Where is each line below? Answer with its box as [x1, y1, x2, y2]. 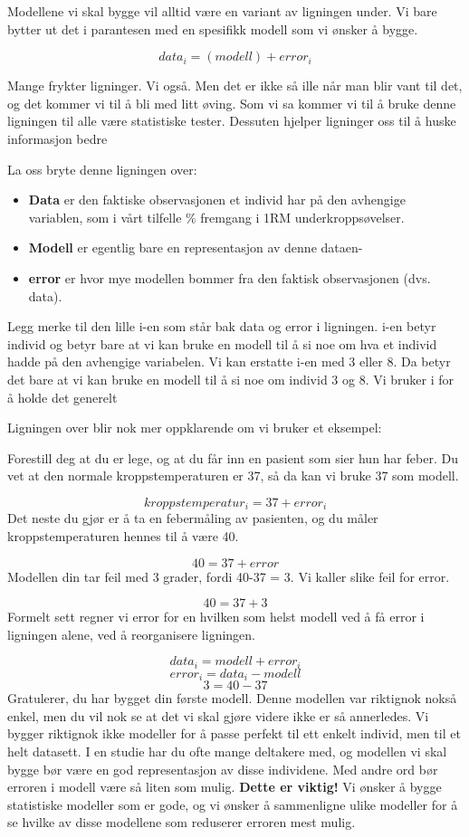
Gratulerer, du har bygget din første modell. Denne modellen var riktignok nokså [7, 689, 457, 708]
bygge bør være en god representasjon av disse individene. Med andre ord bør [7, 759, 438, 778]
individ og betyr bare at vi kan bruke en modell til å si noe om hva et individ [7, 334, 437, 353]
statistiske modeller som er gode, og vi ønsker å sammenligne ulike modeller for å [7, 794, 458, 813]
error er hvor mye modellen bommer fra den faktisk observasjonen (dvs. [28, 268, 431, 287]
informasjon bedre [7, 128, 108, 147]
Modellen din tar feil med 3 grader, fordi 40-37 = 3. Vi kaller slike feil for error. [7, 566, 450, 585]
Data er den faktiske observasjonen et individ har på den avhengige [28, 190, 406, 209]
